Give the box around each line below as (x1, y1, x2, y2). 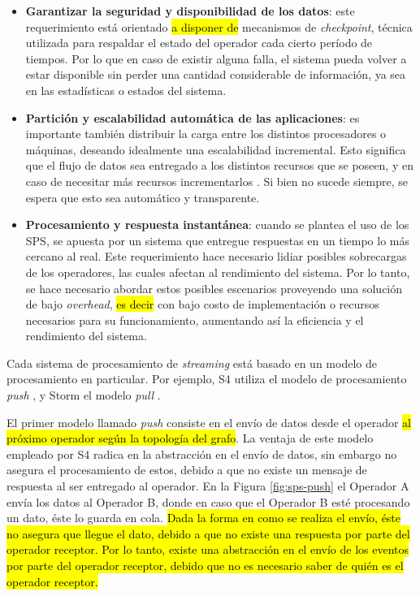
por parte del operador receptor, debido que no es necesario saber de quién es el (6, 557, 404, 573)
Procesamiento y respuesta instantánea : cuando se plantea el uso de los (25, 216, 409, 233)
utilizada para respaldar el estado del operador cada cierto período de (25, 34, 373, 51)
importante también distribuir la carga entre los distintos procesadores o (25, 125, 387, 142)
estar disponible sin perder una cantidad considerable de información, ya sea (25, 66, 406, 83)
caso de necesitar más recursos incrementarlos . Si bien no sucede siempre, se (25, 172, 409, 189)
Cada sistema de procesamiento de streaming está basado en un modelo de (6, 354, 377, 371)
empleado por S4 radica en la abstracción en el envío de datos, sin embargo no (6, 445, 397, 462)
